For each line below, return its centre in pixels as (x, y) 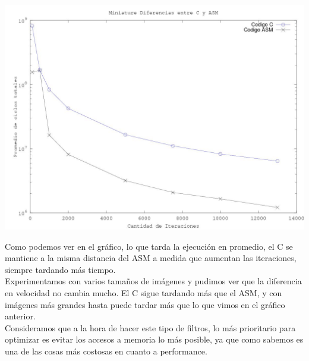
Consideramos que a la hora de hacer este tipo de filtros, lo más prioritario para (150, 327)
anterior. (20, 316)
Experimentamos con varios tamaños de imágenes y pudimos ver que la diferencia (153, 281)
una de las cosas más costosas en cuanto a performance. (106, 351)
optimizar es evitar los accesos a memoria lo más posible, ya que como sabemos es (154, 339)
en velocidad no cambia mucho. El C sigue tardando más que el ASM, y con (144, 292)
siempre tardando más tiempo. (60, 269)
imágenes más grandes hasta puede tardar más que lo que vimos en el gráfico (145, 304)
